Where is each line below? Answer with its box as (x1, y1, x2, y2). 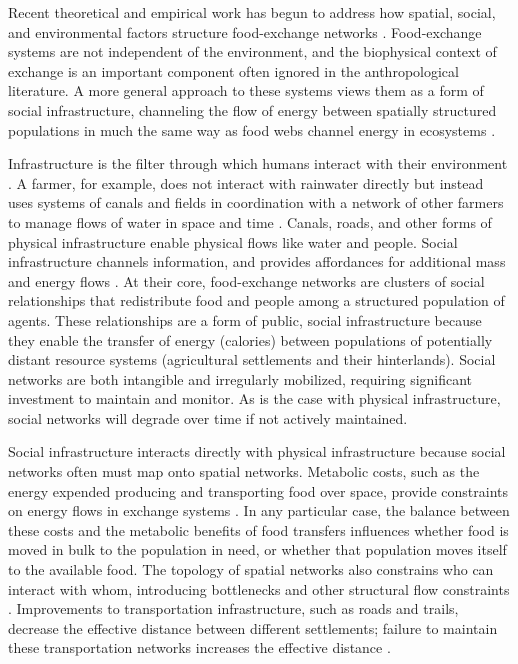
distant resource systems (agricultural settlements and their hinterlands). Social (8, 349, 496, 370)
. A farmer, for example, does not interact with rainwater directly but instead (8, 172, 484, 193)
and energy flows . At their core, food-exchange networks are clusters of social (8, 270, 485, 291)
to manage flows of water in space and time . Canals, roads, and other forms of (8, 211, 492, 232)
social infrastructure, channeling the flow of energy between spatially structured (8, 99, 497, 120)
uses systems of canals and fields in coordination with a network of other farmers (8, 192, 504, 213)
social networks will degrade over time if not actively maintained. (8, 407, 408, 428)
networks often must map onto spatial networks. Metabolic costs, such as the (8, 461, 480, 482)
